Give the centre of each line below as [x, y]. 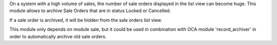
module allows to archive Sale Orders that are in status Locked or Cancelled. [90, 11]
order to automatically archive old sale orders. [58, 36]
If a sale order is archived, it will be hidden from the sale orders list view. [86, 20]
